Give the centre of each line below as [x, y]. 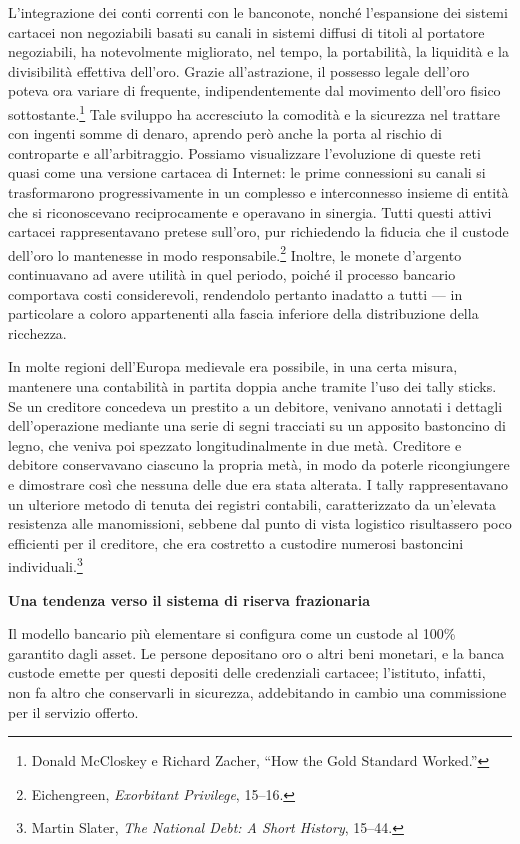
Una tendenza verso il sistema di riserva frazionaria [189, 599]
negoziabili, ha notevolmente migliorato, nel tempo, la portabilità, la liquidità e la [259, 51]
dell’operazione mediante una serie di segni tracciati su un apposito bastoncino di [257, 425]
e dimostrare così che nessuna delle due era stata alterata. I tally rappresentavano [258, 483]
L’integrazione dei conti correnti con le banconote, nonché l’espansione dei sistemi [258, 12]
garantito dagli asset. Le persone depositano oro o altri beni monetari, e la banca [256, 652]
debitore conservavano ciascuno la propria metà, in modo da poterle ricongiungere [259, 464]
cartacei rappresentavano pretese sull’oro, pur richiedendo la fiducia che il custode [258, 231]
